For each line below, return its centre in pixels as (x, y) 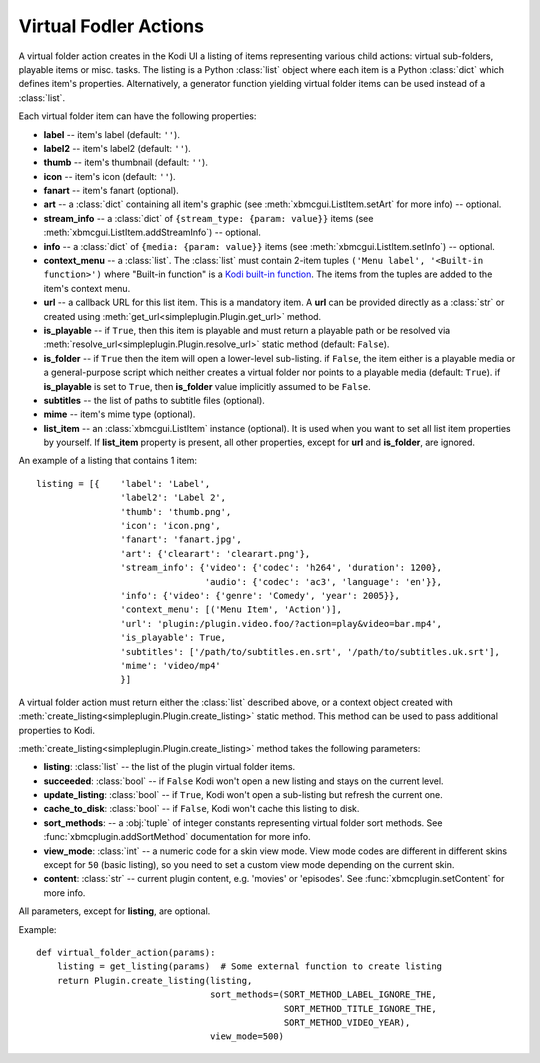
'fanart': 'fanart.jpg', (181, 539)
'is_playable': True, (173, 638)
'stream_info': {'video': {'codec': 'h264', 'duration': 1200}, (281, 568)
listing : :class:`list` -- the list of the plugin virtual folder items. (169, 767)
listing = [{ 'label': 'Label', (123, 483)
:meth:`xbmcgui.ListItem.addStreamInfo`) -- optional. (152, 232)
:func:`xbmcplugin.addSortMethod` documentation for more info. (177, 837)
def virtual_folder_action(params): (126, 952)
